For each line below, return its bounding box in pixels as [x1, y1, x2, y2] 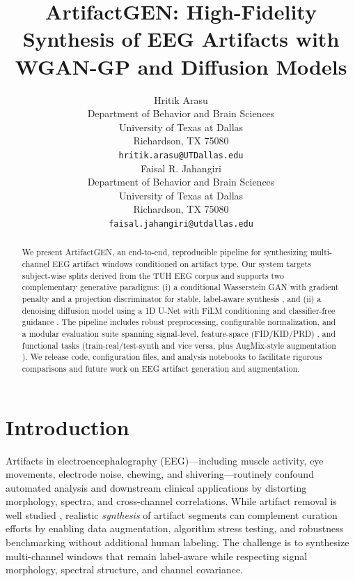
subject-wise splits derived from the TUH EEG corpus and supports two [22, 269, 285, 281]
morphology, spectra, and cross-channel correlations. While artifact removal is [6, 494, 337, 508]
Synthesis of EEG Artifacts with [22, 24, 340, 53]
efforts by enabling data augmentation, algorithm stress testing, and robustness [6, 521, 344, 536]
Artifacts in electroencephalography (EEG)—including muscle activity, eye [6, 453, 324, 467]
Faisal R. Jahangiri [141, 160, 221, 175]
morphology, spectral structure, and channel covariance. [6, 562, 244, 577]
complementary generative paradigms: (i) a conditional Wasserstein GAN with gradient [22, 281, 339, 293]
